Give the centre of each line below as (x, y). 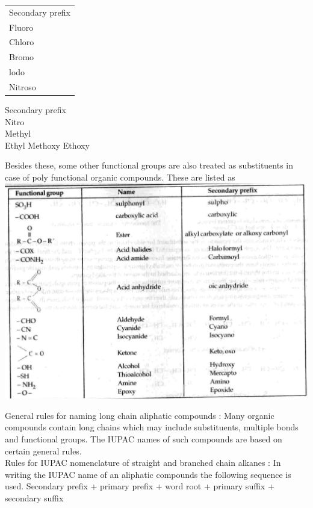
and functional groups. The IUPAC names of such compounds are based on (144, 439)
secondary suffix (34, 498)
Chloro (22, 42)
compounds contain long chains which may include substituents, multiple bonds (152, 427)
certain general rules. (43, 451)
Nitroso (23, 86)
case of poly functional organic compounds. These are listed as (120, 177)
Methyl (18, 133)
